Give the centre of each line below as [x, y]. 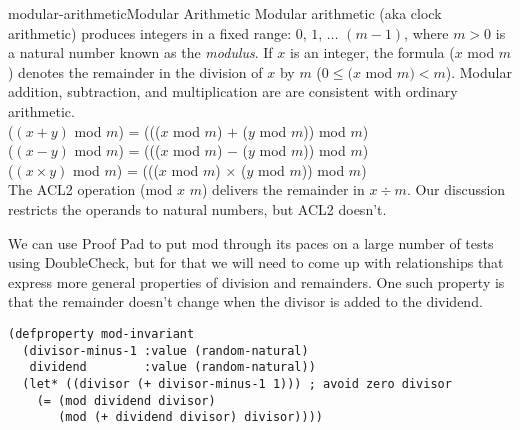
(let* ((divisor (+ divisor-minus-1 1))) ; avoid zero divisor [237, 383]
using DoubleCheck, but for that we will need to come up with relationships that [256, 262]
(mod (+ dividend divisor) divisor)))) [190, 417]
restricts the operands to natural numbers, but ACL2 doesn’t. [197, 208]
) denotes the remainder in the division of [135, 71]
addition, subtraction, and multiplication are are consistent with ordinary [233, 91]
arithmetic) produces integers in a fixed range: [150, 32]
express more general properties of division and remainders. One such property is [256, 281]
